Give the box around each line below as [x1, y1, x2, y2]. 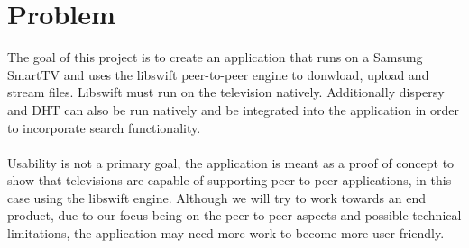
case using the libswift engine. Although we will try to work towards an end [7, 188, 426, 207]
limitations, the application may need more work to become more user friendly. [7, 224, 445, 243]
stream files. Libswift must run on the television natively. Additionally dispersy [7, 83, 445, 102]
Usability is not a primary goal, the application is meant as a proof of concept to [7, 153, 455, 172]
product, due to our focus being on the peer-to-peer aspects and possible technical [7, 206, 462, 225]
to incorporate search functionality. [7, 118, 201, 137]
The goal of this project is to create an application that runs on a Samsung [7, 48, 423, 66]
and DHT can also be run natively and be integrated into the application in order [7, 100, 459, 119]
